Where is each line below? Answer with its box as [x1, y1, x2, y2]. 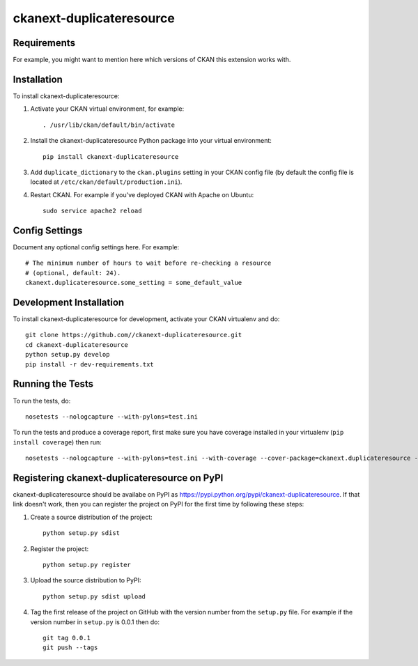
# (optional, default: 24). [25, 269, 121, 277]
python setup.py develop [25, 350, 110, 359]
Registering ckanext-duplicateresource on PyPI [13, 472, 224, 483]
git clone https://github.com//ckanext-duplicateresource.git [25, 331, 242, 339]
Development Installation [13, 296, 125, 308]
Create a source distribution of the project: [30, 513, 153, 521]
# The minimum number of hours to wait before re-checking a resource [25, 259, 272, 268]
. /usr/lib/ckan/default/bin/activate [42, 121, 176, 129]
